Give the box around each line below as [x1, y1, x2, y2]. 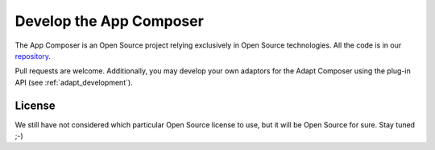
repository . [14, 51, 52, 60]
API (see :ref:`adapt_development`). [14, 77, 133, 87]
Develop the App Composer [14, 12, 205, 30]
